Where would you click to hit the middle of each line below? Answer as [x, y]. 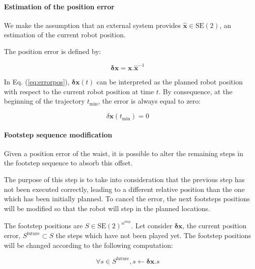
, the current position [214, 226]
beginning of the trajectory [44, 101]
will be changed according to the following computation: [88, 245]
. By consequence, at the [195, 91]
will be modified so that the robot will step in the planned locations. [107, 208]
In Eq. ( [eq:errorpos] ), [37, 82]
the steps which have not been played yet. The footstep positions [153, 235]
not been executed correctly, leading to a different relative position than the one [124, 189]
